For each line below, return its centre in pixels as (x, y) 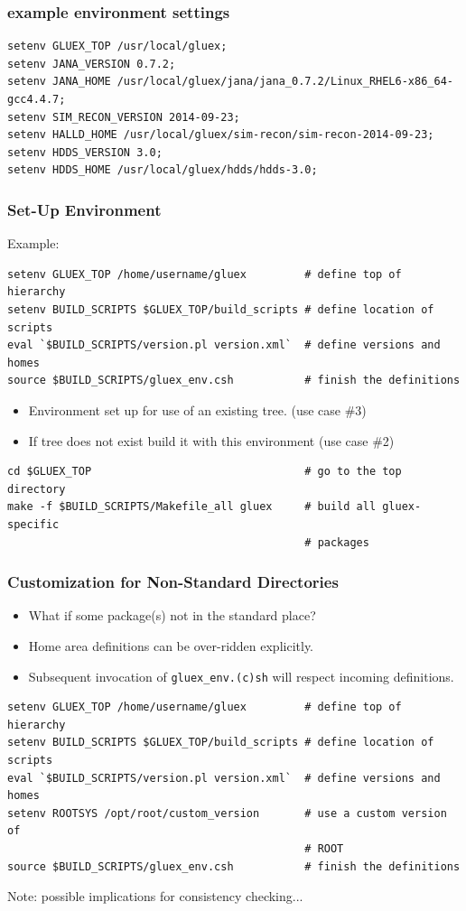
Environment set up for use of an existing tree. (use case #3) (197, 409)
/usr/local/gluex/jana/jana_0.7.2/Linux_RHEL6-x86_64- (285, 82)
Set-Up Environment (84, 209)
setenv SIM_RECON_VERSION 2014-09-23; (124, 117)
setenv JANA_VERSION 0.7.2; (92, 64)
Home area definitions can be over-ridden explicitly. (171, 645)
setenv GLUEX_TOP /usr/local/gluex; (117, 46)
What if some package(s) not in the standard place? (172, 615)
